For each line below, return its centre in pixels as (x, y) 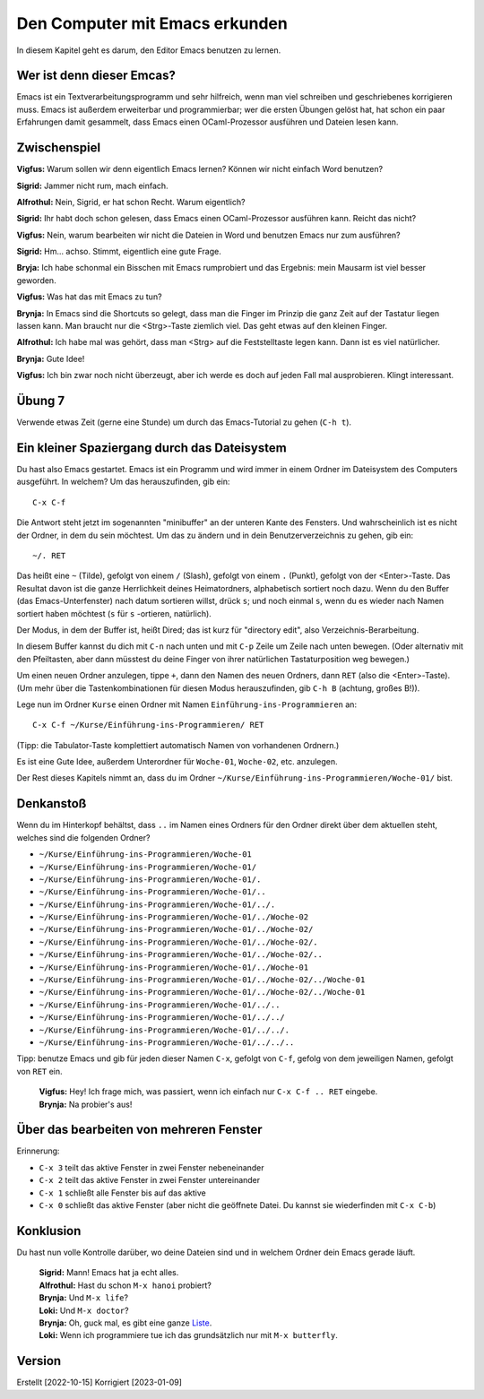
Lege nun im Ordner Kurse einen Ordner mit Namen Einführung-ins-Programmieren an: (187, 704)
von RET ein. (39, 1071)
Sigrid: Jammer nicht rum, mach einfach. (93, 186)
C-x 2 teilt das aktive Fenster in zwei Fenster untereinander (150, 1180)
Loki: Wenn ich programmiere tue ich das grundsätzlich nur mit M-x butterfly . (188, 1335)
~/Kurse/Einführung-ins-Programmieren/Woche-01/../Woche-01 (174, 967)
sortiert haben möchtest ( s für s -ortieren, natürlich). (114, 613)
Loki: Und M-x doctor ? (84, 1310)
